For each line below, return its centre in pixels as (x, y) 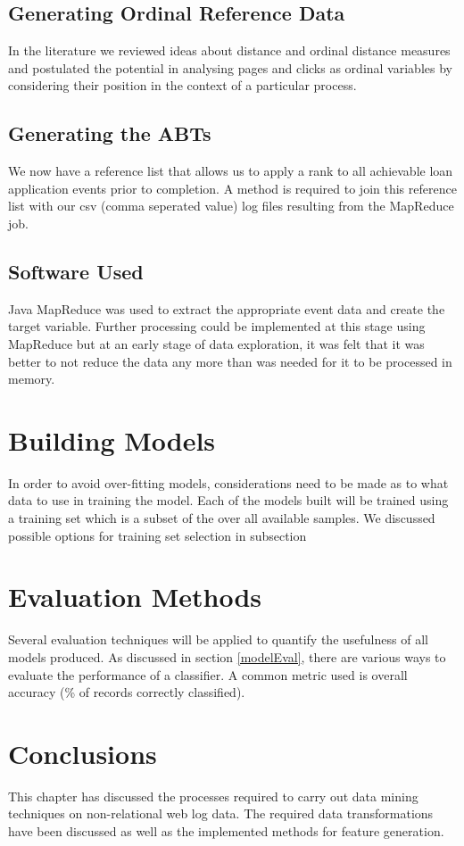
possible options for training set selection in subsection (157, 535)
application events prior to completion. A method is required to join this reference (232, 188)
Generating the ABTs (110, 133)
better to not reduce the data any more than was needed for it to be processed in (230, 361)
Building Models (112, 440)
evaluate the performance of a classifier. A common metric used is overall (208, 674)
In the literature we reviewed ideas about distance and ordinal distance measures (229, 50)
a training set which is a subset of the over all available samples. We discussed (222, 518)
